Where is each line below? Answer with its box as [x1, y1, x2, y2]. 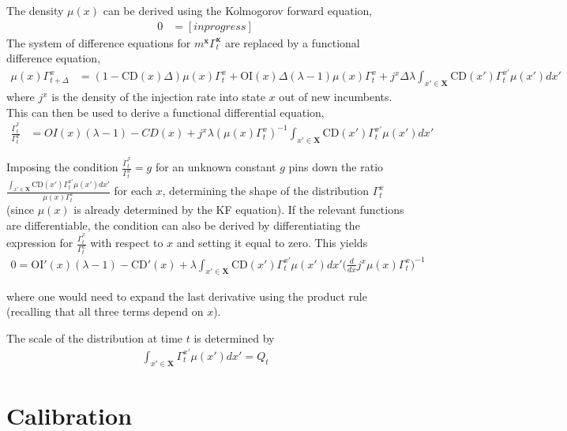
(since [6, 201, 35, 218]
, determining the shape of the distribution [162, 182, 370, 199]
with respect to [90, 234, 163, 251]
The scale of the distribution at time [6, 329, 183, 346]
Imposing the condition [6, 159, 118, 175]
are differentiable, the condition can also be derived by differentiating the [6, 216, 360, 233]
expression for [6, 234, 73, 251]
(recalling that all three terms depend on [6, 303, 204, 320]
